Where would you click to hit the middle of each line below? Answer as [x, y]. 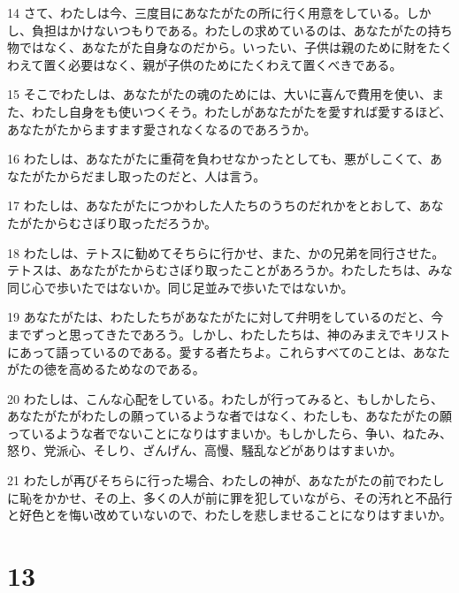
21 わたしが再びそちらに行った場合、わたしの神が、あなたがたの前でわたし [226, 480]
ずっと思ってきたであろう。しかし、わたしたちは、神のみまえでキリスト [241, 334]
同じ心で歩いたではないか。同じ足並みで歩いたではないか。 [180, 287]
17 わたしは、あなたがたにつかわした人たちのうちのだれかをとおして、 [213, 205]
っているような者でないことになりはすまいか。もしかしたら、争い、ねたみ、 [230, 433]
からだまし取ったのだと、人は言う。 [161, 175]
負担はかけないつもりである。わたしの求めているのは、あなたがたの [229, 30]
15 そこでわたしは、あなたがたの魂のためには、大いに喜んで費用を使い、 [219, 94]
